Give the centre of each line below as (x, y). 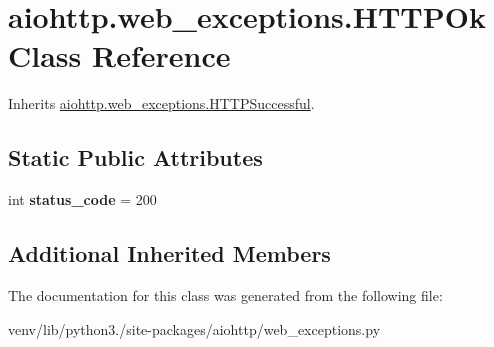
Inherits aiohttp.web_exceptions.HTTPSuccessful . (161, 103)
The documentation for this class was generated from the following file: (225, 294)
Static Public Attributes (135, 157)
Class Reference (119, 55)
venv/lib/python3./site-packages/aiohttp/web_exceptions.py (194, 328)
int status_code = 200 (82, 199)
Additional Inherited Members (169, 253)
